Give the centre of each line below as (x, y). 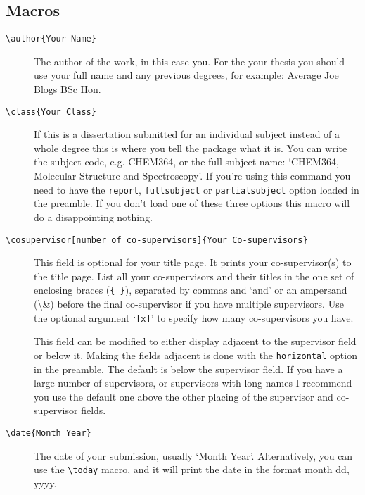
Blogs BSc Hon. (68, 89)
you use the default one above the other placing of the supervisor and (184, 396)
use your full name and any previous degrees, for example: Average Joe (186, 75)
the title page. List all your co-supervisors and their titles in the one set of (194, 276)
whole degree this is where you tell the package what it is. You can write (191, 148)
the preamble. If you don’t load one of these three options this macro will (192, 203)
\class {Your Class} (51, 112)
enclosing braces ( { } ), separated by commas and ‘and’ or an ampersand (191, 290)
